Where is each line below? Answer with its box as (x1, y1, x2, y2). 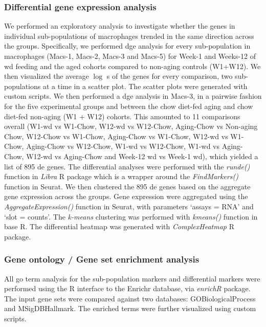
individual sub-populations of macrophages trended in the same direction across (4, 30, 254, 41)
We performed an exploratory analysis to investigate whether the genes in (4, 20, 235, 31)
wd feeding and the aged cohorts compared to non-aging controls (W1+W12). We (4, 60, 261, 71)
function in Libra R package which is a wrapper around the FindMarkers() (4, 171, 238, 182)
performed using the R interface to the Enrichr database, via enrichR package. (4, 283, 251, 294)
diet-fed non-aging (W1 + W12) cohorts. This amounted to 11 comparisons (4, 111, 240, 121)
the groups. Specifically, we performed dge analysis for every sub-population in (4, 40, 251, 51)
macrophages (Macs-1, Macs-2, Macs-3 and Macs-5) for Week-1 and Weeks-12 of (4, 51, 256, 61)
